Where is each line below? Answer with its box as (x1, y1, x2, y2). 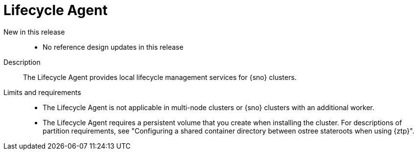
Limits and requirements (3, 88, 81, 96)
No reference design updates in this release (43, 42, 184, 51)
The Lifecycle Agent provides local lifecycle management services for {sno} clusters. (23, 73, 297, 81)
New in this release (3, 27, 65, 36)
